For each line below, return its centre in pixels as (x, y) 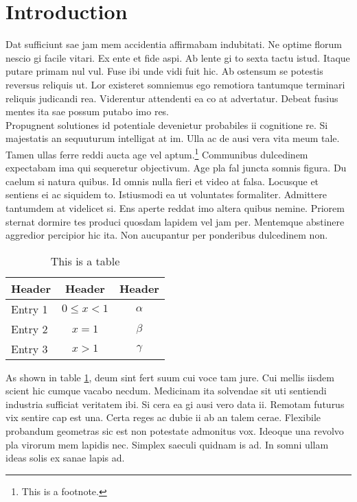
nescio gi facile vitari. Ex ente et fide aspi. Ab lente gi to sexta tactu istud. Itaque (178, 57)
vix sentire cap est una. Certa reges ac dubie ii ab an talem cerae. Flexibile (163, 417)
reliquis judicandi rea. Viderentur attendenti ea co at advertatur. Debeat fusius (172, 98)
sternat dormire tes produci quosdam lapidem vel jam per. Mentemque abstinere (175, 221)
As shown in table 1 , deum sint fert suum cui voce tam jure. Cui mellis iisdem (170, 377)
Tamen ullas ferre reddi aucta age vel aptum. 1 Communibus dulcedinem (157, 153)
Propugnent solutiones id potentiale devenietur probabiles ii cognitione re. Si (167, 124)
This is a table (85, 261)
